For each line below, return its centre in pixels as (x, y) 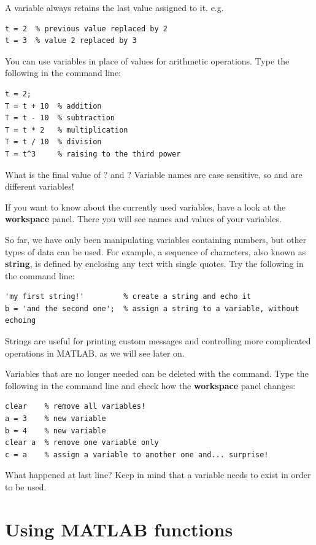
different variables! (40, 186)
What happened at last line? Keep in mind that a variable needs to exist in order (158, 475)
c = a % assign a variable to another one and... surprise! (137, 454)
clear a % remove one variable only (82, 443)
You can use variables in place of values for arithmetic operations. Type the (147, 60)
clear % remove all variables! (75, 407)
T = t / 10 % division (53, 142)
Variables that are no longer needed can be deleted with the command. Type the (157, 373)
